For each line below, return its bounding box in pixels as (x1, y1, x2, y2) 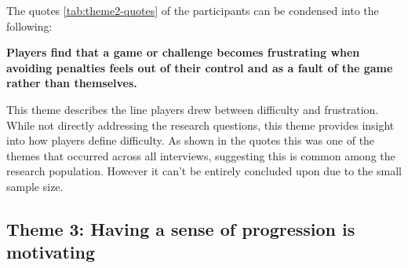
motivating (6, 240, 96, 264)
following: (6, 17, 53, 34)
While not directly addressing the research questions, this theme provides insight (6, 116, 395, 133)
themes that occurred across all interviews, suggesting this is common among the (6, 147, 395, 163)
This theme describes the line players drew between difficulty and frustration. (6, 101, 379, 117)
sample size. (6, 178, 64, 194)
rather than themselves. (6, 75, 137, 91)
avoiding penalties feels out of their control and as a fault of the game (6, 59, 393, 75)
